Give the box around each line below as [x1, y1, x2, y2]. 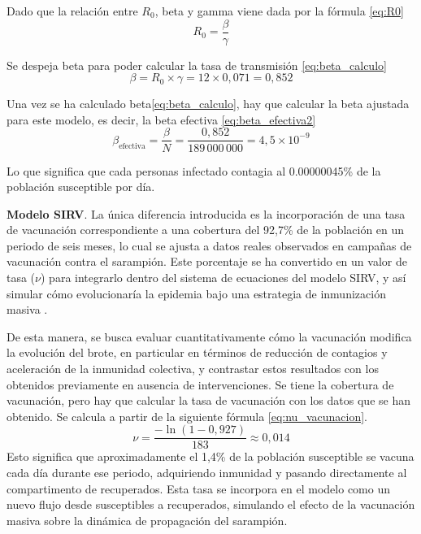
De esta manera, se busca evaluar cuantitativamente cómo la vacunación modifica [7, 328, 412, 345]
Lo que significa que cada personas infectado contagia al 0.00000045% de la [7, 162, 381, 179]
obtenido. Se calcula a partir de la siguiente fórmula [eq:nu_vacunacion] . [7, 407, 367, 424]
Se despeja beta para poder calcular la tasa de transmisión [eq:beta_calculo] [7, 56, 387, 73]
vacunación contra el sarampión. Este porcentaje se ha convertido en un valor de [7, 253, 407, 270]
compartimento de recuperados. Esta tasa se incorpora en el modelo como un [7, 480, 390, 497]
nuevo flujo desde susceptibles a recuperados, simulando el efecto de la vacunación [7, 496, 415, 513]
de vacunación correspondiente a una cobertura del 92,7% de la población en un [7, 221, 405, 238]
